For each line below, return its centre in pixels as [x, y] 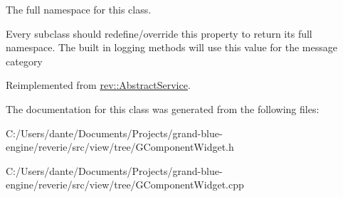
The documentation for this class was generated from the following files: [163, 108]
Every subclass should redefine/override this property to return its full [159, 33]
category [24, 61]
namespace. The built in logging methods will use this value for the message [171, 47]
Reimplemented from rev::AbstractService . [98, 85]
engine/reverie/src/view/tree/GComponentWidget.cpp [125, 185]
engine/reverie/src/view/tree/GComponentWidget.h [120, 147]
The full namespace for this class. [79, 9]
